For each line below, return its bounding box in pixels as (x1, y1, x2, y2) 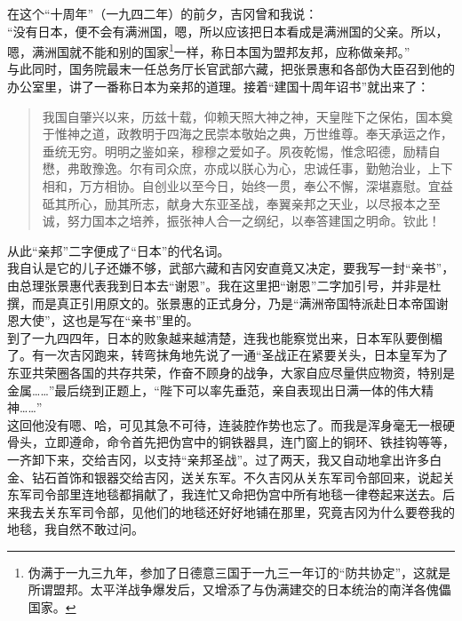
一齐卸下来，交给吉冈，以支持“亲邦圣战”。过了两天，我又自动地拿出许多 (7, 450, 430, 468)
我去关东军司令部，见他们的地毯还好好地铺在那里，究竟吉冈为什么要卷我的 (19, 502, 455, 521)
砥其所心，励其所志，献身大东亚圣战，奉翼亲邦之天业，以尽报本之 (42, 194, 428, 212)
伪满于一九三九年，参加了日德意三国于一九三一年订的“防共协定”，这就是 (28, 562, 451, 581)
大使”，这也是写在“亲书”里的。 (19, 311, 199, 330)
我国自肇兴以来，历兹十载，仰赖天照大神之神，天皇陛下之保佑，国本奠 (42, 107, 453, 125)
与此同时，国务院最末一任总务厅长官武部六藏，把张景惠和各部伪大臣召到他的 (7, 60, 455, 78)
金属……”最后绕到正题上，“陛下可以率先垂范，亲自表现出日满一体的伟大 (7, 380, 421, 399)
